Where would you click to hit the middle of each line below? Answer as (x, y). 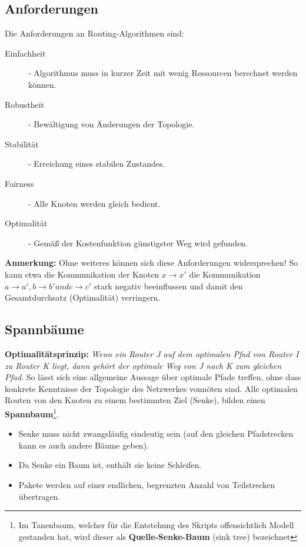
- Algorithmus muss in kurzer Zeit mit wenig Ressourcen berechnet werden (163, 73)
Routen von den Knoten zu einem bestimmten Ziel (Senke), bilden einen (135, 400)
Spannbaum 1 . (32, 413)
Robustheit (25, 104)
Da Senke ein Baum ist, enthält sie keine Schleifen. (110, 465)
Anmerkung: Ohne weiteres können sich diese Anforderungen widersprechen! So (152, 263)
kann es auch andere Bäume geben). (84, 445)
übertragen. (39, 496)
